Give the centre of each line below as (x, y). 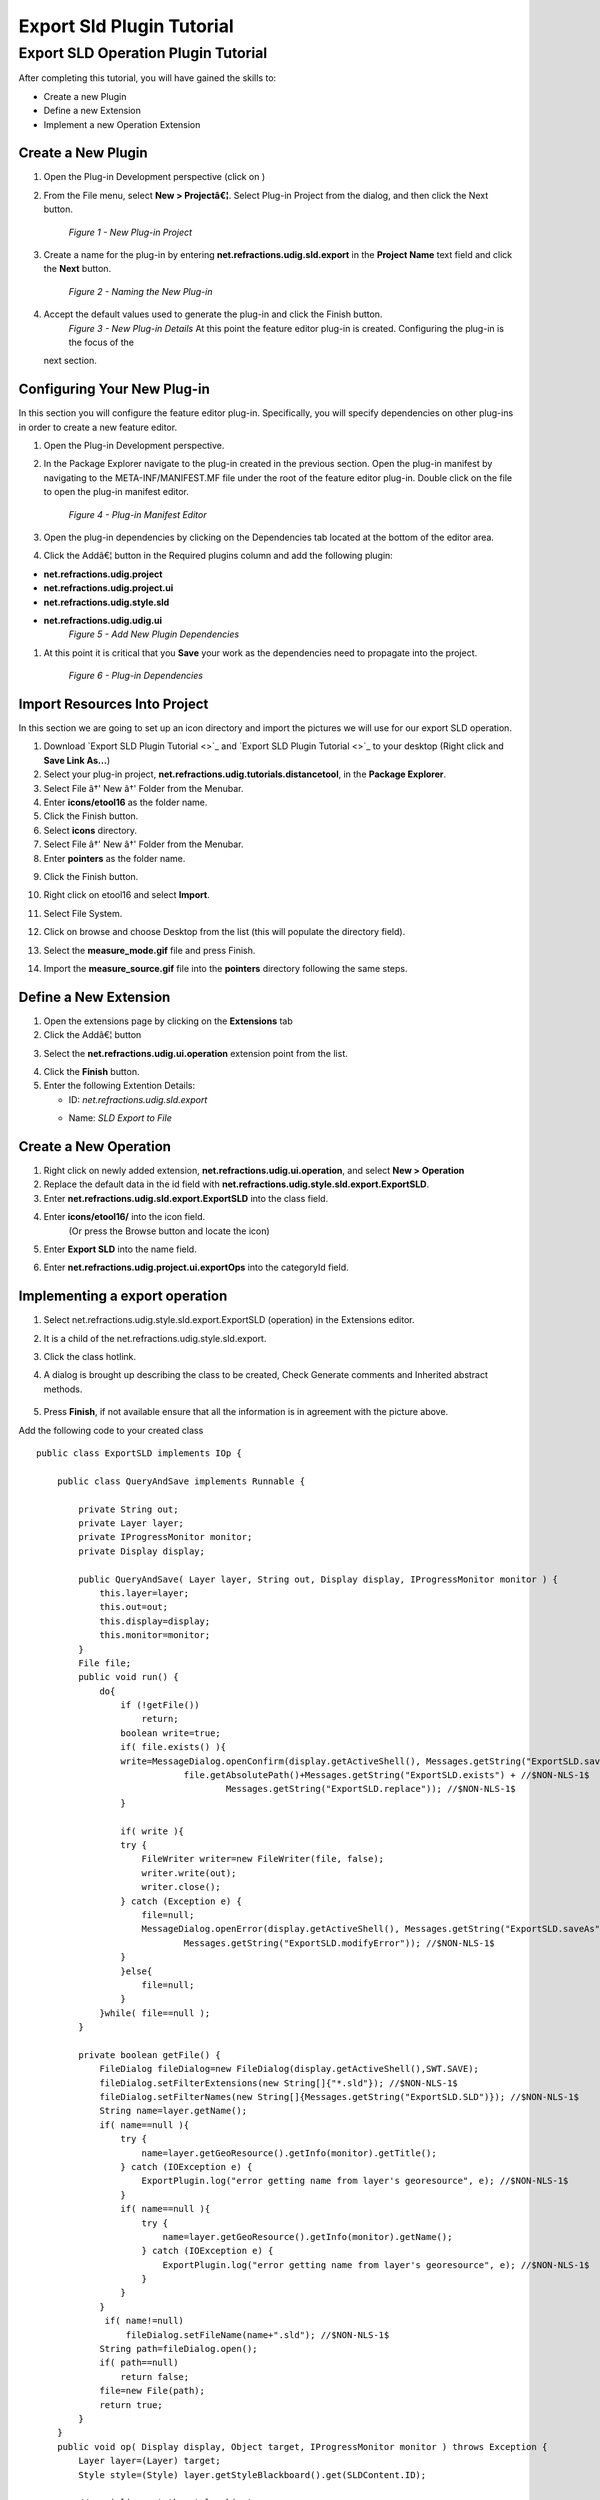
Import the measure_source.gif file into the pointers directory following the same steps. (225, 968)
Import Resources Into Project (113, 703)
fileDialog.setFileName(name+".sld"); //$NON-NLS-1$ (257, 2334)
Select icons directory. (90, 830)
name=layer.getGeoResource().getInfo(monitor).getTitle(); (289, 2153)
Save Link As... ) (76, 760)
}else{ (136, 1971)
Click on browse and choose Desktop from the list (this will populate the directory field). (224, 932)
